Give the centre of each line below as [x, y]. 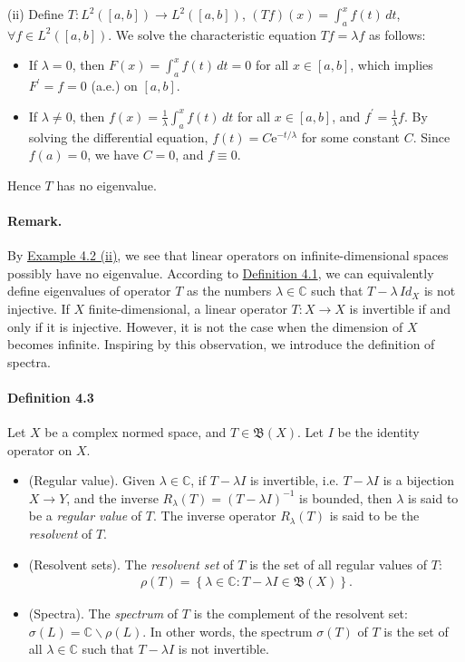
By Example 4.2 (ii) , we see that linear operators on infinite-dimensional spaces [228, 255]
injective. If [39, 308]
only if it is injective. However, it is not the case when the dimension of [205, 326]
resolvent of [60, 534]
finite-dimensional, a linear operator [188, 308]
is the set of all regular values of [339, 564]
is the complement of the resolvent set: [300, 613]
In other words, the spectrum [231, 631]
